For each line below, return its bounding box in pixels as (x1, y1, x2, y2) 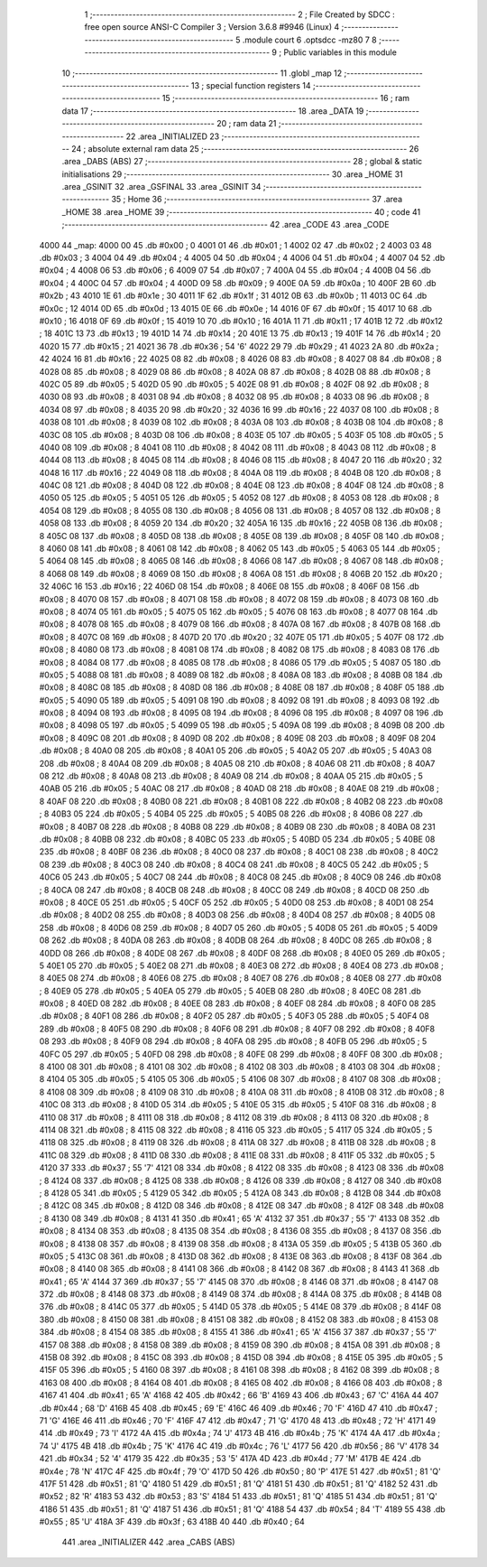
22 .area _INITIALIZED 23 (125, 131, 220, 142)
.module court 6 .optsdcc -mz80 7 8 (242, 34, 378, 45)
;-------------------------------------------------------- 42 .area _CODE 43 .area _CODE (61, 219, 390, 230)
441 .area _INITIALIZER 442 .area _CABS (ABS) (61, 1536, 235, 1548)
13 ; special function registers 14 (190, 79, 311, 90)
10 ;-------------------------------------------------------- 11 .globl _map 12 (61, 68, 343, 79)
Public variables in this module (283, 47, 397, 58)
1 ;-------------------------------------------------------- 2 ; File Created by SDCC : (84, 9, 396, 20)
